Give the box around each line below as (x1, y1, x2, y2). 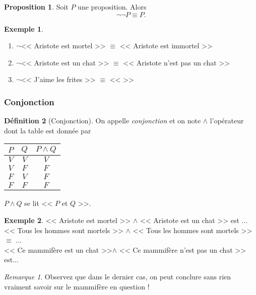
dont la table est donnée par (4, 125, 91, 135)
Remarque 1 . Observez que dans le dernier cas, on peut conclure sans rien (4, 271, 231, 281)
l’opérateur (210, 115, 244, 126)
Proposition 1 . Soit (4, 2, 69, 12)
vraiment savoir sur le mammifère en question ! (4, 281, 150, 291)
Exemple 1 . (4, 23, 43, 34)
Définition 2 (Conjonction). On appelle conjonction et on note (4, 115, 201, 126)
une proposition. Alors (78, 2, 147, 12)
